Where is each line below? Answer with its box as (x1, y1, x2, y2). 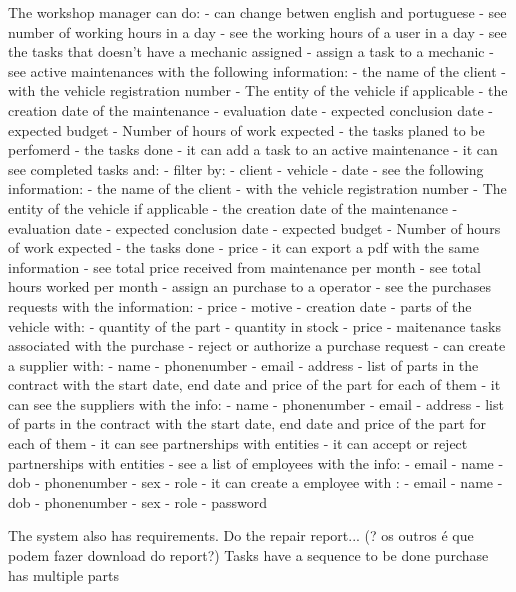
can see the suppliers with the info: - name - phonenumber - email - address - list (8, 393, 504, 414)
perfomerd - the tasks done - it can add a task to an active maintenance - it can (8, 139, 498, 160)
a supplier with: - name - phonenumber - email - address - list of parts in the (8, 354, 479, 375)
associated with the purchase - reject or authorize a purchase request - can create (8, 335, 506, 356)
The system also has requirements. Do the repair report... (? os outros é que (8, 525, 474, 546)
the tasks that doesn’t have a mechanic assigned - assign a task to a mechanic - (8, 41, 494, 62)
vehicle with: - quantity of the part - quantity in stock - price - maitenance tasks (8, 315, 501, 336)
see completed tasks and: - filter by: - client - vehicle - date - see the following (8, 158, 484, 179)
